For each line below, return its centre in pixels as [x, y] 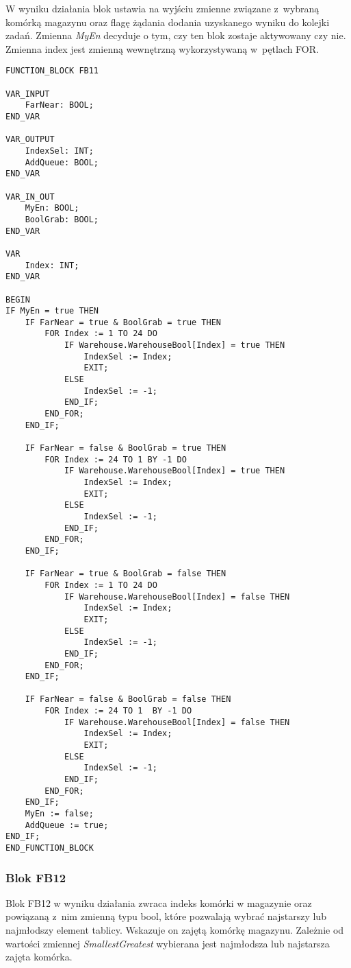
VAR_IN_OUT [30, 197]
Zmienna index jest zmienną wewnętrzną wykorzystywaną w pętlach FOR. [162, 48]
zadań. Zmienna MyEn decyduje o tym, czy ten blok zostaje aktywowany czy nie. [176, 35]
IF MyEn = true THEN [52, 311]
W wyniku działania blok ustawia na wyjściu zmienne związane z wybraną [162, 8]
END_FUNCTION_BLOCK [50, 848]
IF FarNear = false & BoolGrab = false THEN [128, 699]
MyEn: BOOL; [52, 208]
